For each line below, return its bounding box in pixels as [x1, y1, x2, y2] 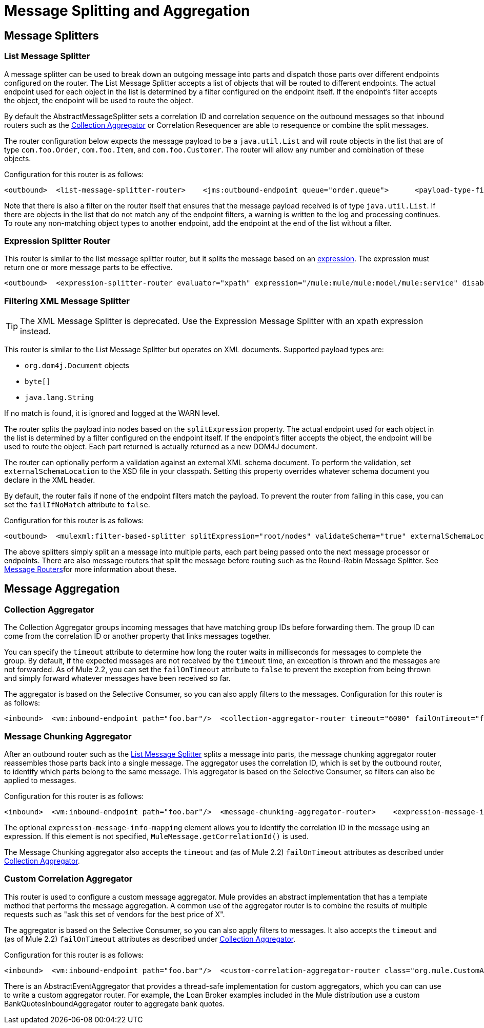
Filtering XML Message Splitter [4, 295, 130, 306]
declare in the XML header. [4, 475, 95, 485]
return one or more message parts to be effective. [4, 263, 173, 272]
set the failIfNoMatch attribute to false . [4, 500, 150, 509]
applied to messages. [4, 776, 76, 785]
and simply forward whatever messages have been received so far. [4, 674, 231, 683]
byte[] [25, 377, 51, 386]
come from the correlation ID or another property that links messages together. [4, 632, 271, 641]
